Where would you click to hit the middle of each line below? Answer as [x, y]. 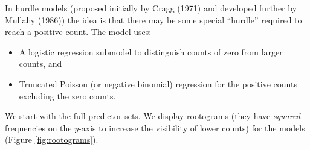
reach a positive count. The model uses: [78, 32]
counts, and [40, 64]
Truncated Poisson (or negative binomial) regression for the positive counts [158, 83]
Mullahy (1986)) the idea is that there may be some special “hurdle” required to [153, 20]
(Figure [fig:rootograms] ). [52, 139]
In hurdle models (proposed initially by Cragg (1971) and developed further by [151, 8]
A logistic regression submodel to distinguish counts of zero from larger [151, 52]
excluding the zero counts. [67, 95]
